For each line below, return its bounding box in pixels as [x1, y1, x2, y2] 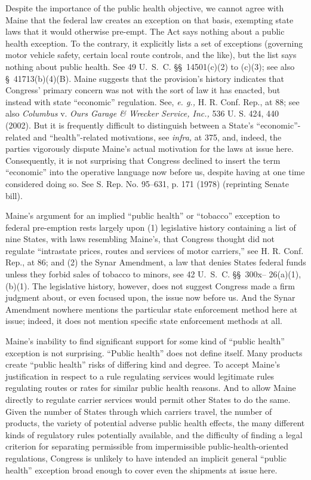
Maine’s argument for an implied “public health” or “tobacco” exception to [5, 209, 280, 222]
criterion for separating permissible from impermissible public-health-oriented [5, 440, 289, 453]
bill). [5, 189, 23, 201]
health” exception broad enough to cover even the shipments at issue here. [5, 463, 278, 476]
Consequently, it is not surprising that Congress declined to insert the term [5, 154, 281, 166]
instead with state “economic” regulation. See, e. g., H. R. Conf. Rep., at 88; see [5, 95, 300, 108]
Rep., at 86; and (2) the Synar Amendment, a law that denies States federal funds [5, 256, 306, 268]
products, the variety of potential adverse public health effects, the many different [5, 417, 305, 429]
